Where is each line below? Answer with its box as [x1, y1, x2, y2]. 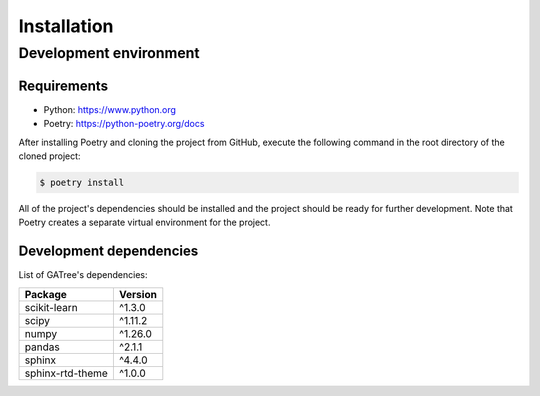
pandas [24, 340, 60, 354]
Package [24, 287, 67, 301]
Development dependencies [18, 243, 199, 260]
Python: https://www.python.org [43, 103, 177, 115]
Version [118, 287, 157, 301]
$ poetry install [39, 176, 125, 188]
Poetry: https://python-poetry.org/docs [43, 118, 205, 130]
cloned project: [18, 150, 81, 162]
